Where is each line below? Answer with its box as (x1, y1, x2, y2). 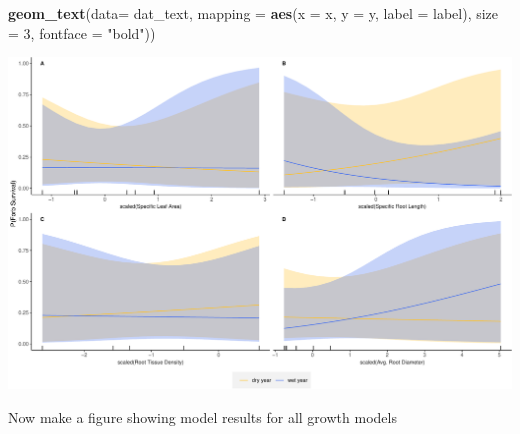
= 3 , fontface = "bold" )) (8, 22, 156, 43)
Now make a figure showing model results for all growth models (8, 407, 397, 427)
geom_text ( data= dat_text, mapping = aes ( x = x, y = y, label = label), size (8, 3, 499, 23)
